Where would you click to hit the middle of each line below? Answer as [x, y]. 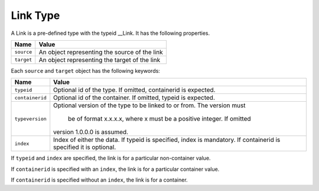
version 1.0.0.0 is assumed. [91, 132]
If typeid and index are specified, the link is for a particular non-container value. [111, 158]
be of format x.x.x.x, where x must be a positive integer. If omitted [159, 119]
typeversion [30, 119]
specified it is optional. [85, 147]
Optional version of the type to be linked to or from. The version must [149, 105]
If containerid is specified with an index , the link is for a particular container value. [115, 169]
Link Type [35, 15]
